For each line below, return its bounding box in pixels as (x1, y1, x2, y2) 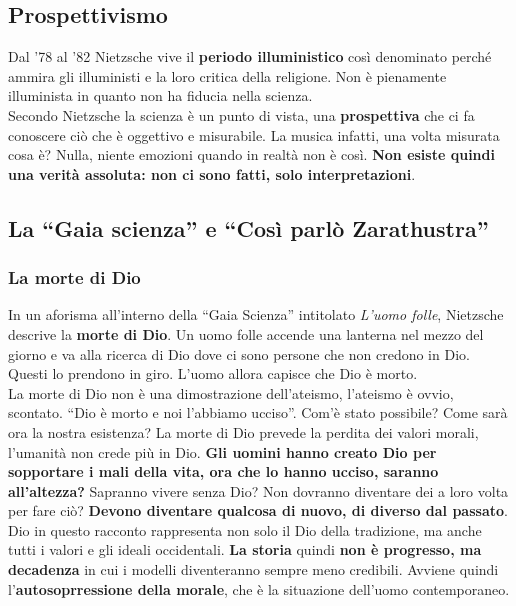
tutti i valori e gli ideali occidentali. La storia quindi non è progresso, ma (8, 539, 482, 560)
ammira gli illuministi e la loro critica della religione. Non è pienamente (8, 65, 447, 86)
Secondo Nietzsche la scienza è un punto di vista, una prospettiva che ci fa (8, 104, 475, 125)
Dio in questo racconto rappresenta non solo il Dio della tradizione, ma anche (8, 519, 482, 540)
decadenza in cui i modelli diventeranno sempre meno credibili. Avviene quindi (8, 559, 499, 580)
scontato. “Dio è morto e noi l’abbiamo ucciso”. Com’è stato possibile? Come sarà (8, 402, 508, 423)
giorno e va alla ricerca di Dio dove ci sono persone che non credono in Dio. (8, 343, 470, 364)
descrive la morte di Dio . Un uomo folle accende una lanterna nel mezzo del (8, 323, 484, 344)
